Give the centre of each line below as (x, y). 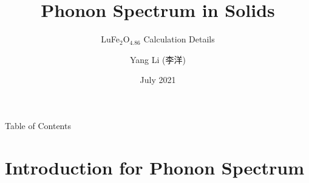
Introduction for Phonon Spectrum (155, 167)
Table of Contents (38, 125)
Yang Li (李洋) (158, 59)
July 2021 (158, 80)
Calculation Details (179, 39)
